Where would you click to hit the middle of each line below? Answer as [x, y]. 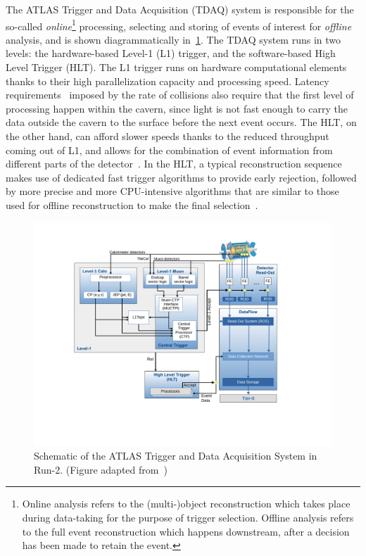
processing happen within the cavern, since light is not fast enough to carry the [177, 108]
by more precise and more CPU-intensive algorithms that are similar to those [172, 191]
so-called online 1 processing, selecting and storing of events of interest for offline [179, 25]
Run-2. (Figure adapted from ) [101, 469]
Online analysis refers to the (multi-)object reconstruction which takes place [186, 504]
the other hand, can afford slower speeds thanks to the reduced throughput [168, 136]
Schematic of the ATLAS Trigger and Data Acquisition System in [176, 456]
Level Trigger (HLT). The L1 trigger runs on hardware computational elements [176, 67]
